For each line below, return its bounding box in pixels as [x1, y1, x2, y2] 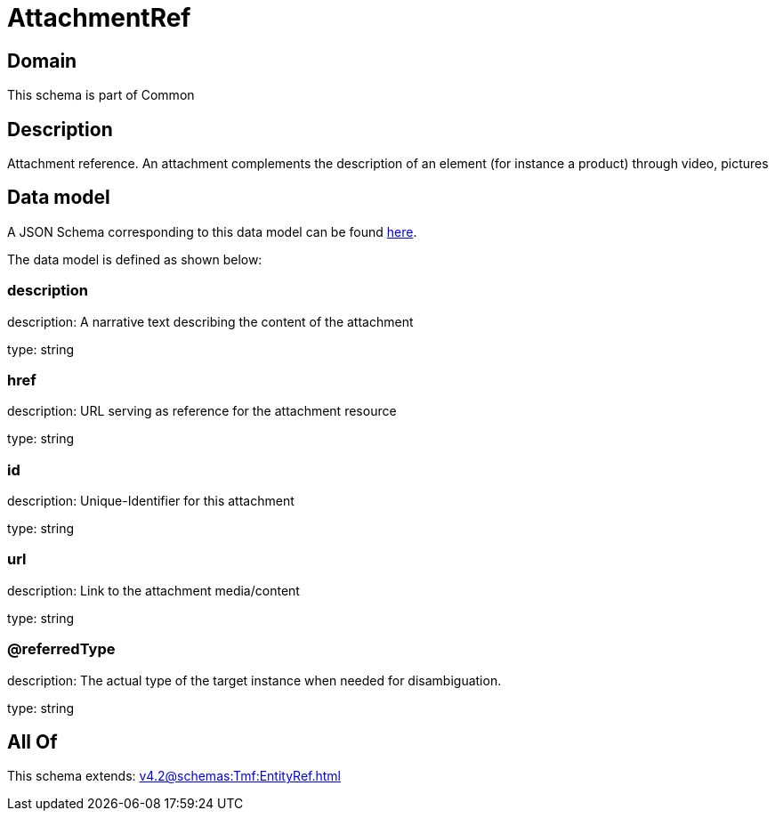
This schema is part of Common [7, 87, 195, 103]
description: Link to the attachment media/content [7, 582, 300, 598]
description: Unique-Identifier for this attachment [7, 493, 295, 509]
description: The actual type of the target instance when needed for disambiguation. [7, 672, 502, 688]
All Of [7, 731, 58, 754]
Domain [7, 49, 77, 72]
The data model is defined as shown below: [7, 251, 262, 267]
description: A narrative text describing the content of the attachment [7, 313, 414, 329]
